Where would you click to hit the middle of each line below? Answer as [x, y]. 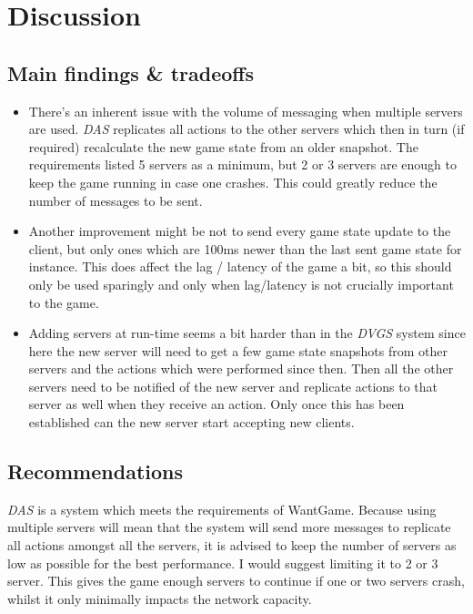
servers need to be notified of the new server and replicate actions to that [233, 386]
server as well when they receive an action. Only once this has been [216, 404]
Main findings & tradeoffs [131, 72]
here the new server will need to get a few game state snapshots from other [238, 350]
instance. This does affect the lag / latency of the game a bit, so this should [240, 266]
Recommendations [95, 471]
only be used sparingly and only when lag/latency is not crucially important [241, 284]
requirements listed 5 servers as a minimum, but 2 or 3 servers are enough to [242, 164]
